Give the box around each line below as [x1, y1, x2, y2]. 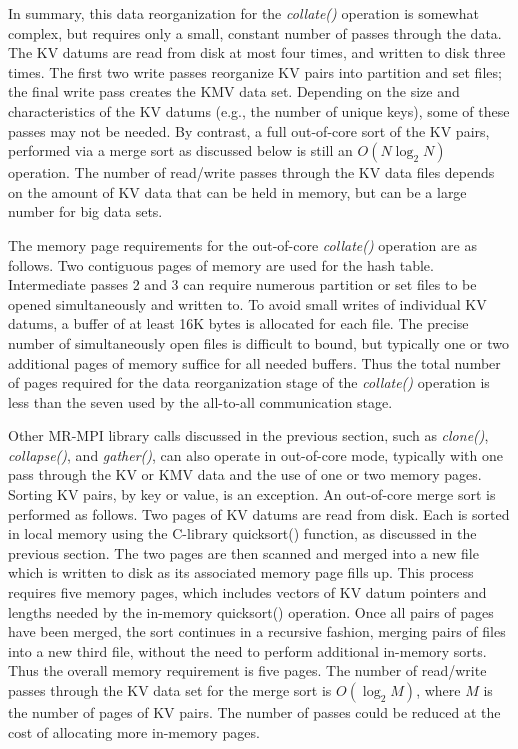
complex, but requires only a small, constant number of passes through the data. [8, 22, 502, 43]
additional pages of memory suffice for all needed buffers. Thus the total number [8, 352, 501, 373]
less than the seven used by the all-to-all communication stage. [8, 391, 393, 412]
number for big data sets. [8, 201, 163, 222]
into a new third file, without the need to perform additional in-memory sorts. [8, 640, 487, 661]
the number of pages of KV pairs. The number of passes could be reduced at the [8, 702, 501, 722]
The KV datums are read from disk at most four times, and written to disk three [8, 42, 506, 63]
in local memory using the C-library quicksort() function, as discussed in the [8, 523, 477, 544]
